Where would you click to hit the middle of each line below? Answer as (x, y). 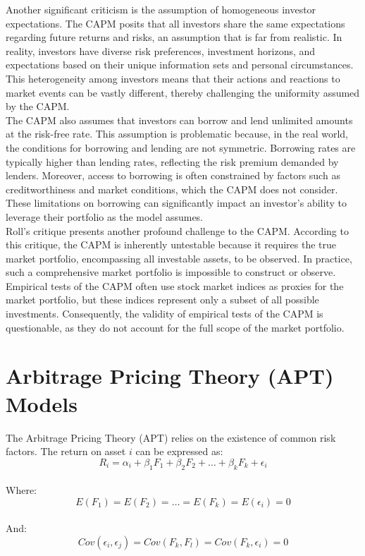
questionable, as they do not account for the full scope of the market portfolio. (175, 327)
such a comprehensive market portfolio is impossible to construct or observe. (171, 272)
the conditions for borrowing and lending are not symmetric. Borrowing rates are (181, 147)
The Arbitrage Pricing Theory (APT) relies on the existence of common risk (171, 437)
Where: (21, 490)
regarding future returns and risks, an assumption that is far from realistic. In (174, 37)
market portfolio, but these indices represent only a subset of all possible (162, 300)
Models (42, 403)
